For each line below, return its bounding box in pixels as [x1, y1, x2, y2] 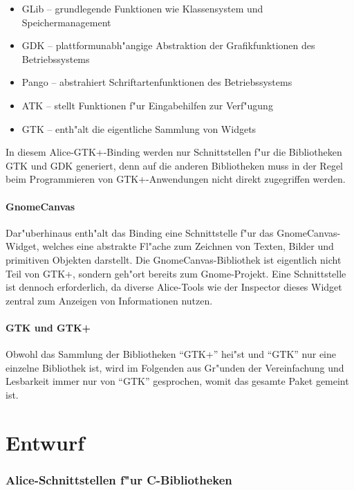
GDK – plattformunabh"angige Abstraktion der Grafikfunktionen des [21, 38, 315, 53]
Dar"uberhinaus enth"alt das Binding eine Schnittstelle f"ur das [6, 225, 274, 239]
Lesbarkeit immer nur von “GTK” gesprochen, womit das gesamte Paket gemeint [6, 374, 349, 388]
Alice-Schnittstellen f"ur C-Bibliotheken [6, 471, 232, 488]
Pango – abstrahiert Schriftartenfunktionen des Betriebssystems [21, 75, 292, 89]
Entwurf [6, 428, 85, 456]
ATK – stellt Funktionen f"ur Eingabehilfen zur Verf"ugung [21, 98, 273, 112]
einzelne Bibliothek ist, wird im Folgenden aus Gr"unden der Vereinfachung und [6, 360, 344, 374]
